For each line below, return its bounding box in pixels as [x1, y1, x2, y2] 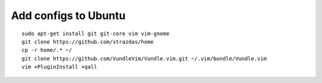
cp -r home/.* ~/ [21, 47, 72, 54]
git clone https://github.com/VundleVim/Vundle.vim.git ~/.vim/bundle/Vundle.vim [21, 55, 267, 62]
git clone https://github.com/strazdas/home [21, 38, 154, 45]
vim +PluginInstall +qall [21, 63, 98, 70]
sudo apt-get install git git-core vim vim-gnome [21, 30, 170, 37]
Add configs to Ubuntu [11, 9, 126, 22]
